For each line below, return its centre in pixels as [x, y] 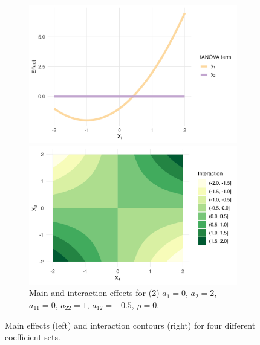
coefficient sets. [33, 337]
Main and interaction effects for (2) [94, 293]
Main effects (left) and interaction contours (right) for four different [130, 325]
